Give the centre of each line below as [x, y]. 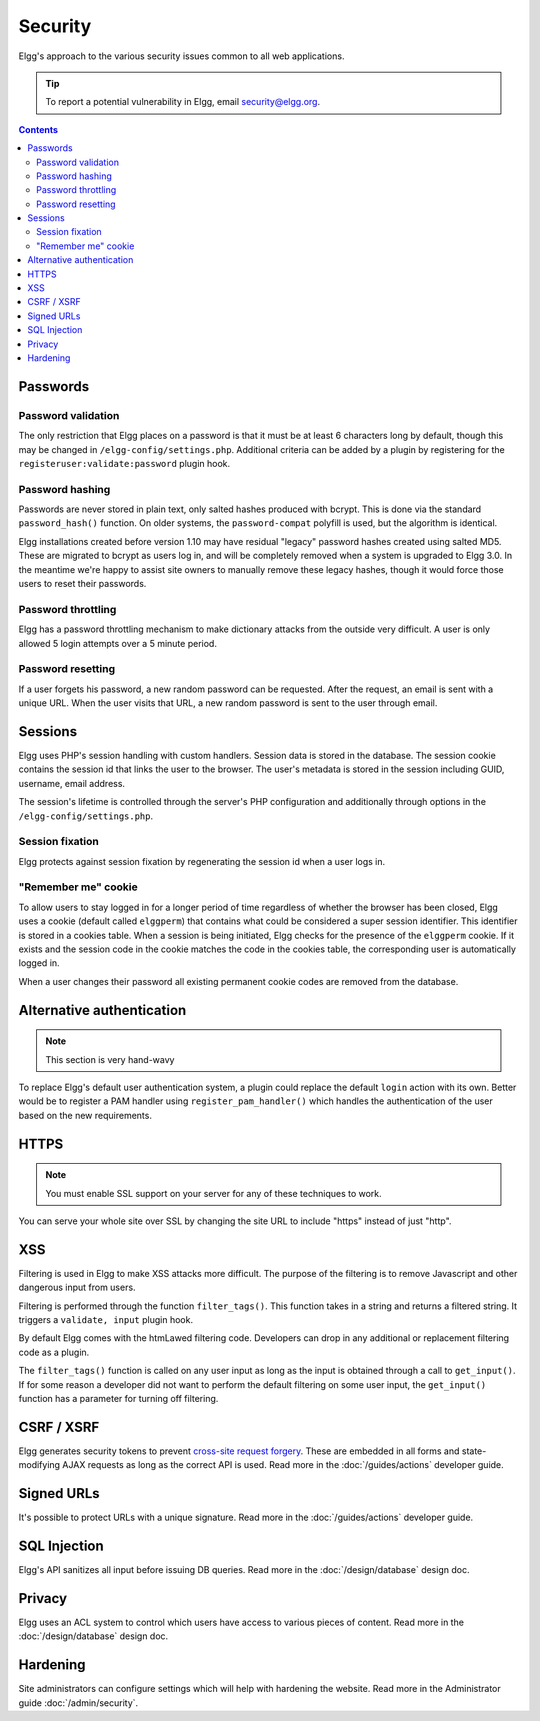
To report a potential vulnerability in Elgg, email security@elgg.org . [183, 102]
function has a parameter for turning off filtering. [118, 1398]
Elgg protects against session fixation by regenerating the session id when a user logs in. [202, 861]
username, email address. [71, 783]
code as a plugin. [54, 1352]
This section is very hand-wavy [110, 1059]
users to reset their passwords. [82, 583]
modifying [39, 1465]
